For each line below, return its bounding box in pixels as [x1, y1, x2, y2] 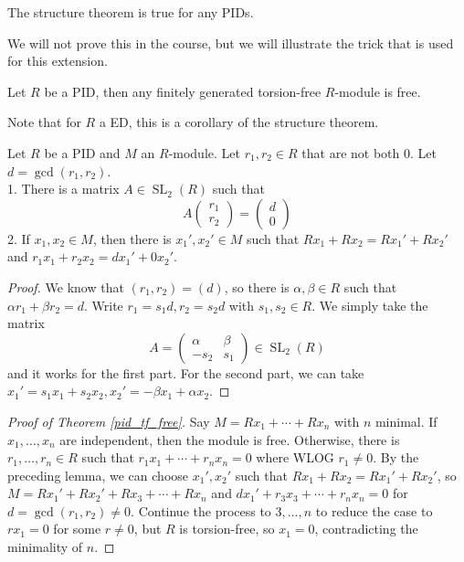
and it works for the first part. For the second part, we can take [7, 363, 364, 382]
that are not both [301, 143, 400, 162]
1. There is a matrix [7, 179, 120, 198]
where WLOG [256, 448, 334, 467]
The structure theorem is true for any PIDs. [7, 3, 254, 21]
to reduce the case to [315, 501, 433, 520]
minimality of [7, 537, 83, 557]
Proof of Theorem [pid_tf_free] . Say [7, 411, 210, 430]
